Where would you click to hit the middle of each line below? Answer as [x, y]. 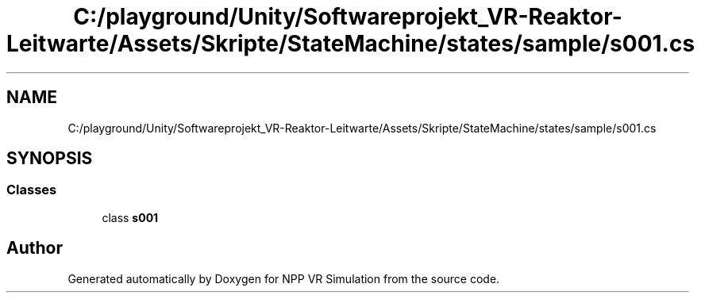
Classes [32, 190]
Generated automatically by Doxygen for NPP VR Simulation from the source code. [284, 278]
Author [35, 248]
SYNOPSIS [50, 159]
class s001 [130, 217]
